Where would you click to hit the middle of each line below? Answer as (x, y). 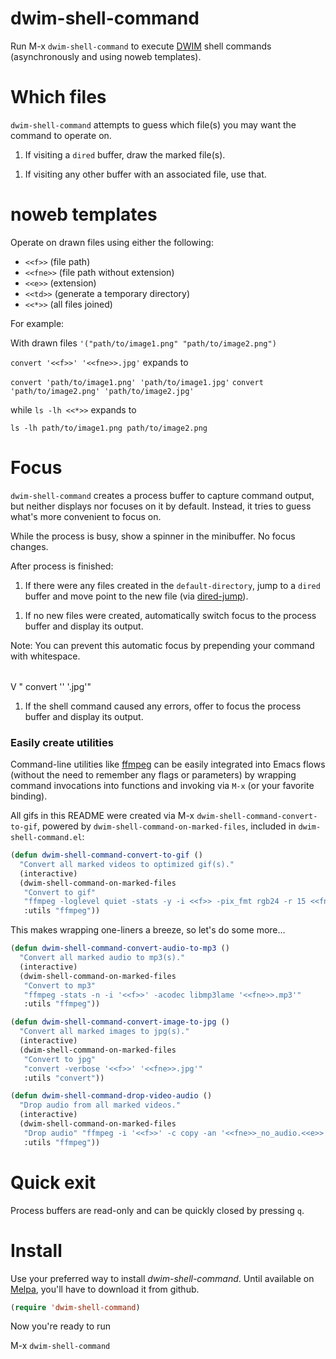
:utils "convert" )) (64, 1078)
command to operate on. (61, 135)
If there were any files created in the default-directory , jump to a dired (172, 585)
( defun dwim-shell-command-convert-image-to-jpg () (120, 1022)
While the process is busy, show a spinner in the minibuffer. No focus (153, 536)
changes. (29, 546)
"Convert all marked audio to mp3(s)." (102, 958)
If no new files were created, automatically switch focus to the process (170, 615)
